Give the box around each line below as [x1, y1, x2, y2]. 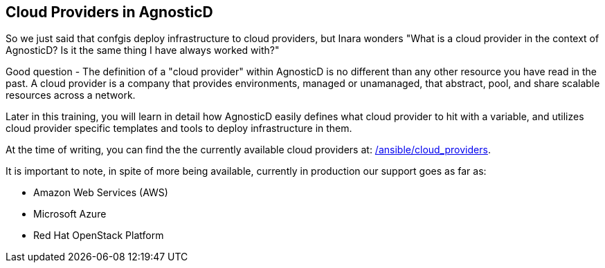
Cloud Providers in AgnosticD [6, 3, 213, 21]
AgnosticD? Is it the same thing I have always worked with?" [6, 44, 280, 57]
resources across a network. [6, 89, 136, 102]
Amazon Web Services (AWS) [33, 186, 168, 199]
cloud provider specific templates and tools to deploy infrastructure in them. [6, 122, 352, 135]
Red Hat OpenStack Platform [33, 229, 164, 242]
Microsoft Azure [33, 208, 107, 220]
